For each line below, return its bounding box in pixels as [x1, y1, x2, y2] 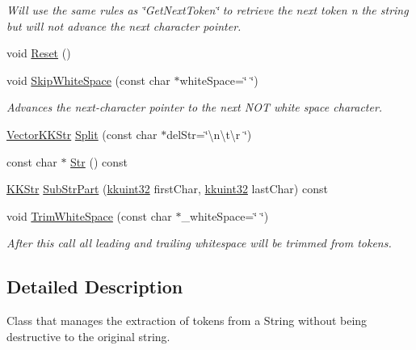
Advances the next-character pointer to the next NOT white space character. [6, 99, 383, 116]
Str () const [70, 153, 128, 170]
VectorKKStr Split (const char [6, 125, 158, 142]
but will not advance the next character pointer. [6, 17, 242, 34]
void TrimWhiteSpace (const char [6, 207, 172, 224]
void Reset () [6, 44, 71, 61]
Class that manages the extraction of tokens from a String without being [6, 312, 368, 329]
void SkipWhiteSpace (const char [6, 71, 170, 88]
